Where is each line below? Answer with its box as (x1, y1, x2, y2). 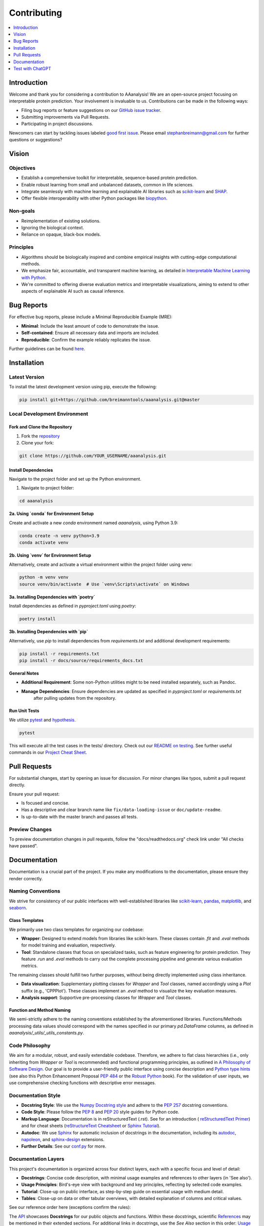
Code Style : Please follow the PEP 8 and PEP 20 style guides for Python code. (21, 1109, 179, 1115)
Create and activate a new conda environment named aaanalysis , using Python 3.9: (9, 520, 178, 526)
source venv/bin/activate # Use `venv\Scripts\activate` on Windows (19, 581, 190, 587)
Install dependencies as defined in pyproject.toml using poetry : (9, 603, 136, 609)
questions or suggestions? (9, 137, 63, 143)
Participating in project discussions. (21, 121, 93, 127)
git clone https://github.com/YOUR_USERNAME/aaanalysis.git (19, 453, 167, 459)
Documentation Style (9, 1092, 61, 1098)
